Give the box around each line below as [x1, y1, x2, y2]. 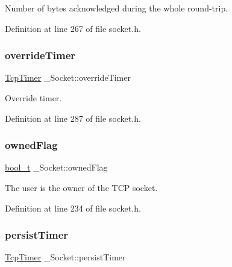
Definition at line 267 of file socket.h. [5, 22, 141, 34]
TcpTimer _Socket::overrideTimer [5, 71, 131, 84]
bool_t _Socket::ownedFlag [5, 161, 108, 174]
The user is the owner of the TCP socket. [5, 181, 158, 193]
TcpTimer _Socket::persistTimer [5, 251, 126, 263]
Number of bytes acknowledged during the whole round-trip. [5, 2, 228, 14]
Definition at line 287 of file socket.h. [5, 112, 141, 124]
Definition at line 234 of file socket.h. [5, 201, 141, 214]
